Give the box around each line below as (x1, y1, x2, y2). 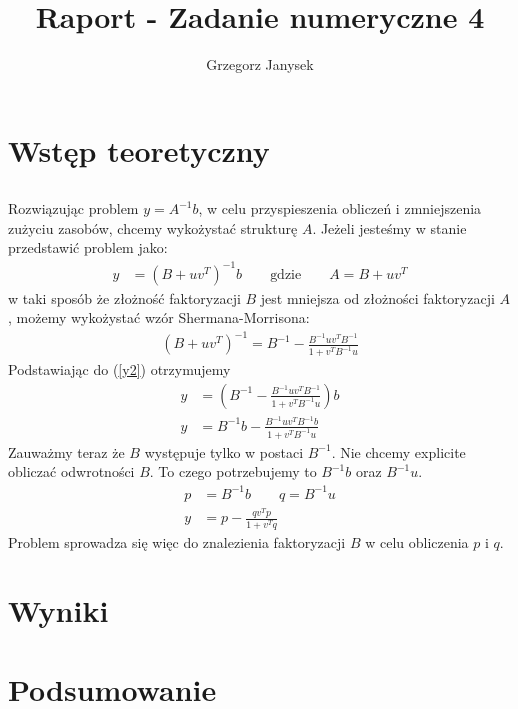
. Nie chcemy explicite (331, 441, 466, 462)
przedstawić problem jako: (8, 237, 168, 258)
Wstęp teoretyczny (8, 129, 270, 170)
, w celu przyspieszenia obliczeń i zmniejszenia (198, 198, 482, 219)
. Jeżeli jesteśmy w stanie (312, 217, 467, 238)
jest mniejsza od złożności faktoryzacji (260, 287, 495, 308)
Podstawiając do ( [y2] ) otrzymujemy (8, 359, 231, 380)
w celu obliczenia (365, 531, 469, 552)
